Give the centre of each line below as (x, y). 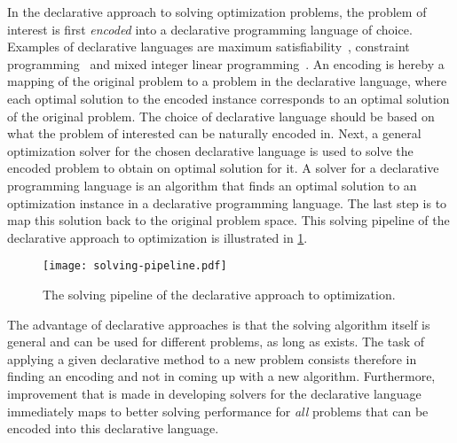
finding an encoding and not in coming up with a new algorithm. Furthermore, (221, 376)
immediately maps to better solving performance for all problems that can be (218, 411)
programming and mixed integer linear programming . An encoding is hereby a (226, 63)
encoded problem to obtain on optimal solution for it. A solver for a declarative (223, 168)
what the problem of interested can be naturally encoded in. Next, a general (214, 133)
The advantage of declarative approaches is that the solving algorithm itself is (219, 324)
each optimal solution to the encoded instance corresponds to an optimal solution (228, 98)
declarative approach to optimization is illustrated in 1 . (158, 237)
